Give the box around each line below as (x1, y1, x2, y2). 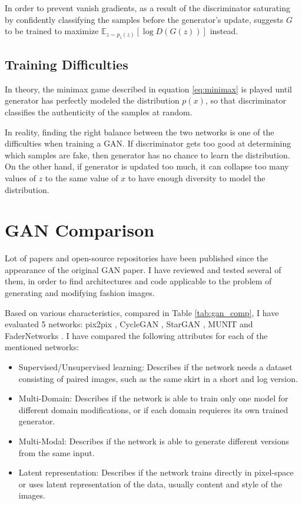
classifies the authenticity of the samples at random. (5, 105, 193, 118)
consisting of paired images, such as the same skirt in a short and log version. (18, 372, 298, 384)
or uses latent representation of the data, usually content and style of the (18, 477, 283, 490)
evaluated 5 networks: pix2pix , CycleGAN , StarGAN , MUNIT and (5, 318, 253, 330)
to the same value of (45, 171, 118, 184)
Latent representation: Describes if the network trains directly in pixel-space (18, 466, 294, 479)
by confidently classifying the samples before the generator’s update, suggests (5, 13, 284, 25)
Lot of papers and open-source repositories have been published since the (5, 252, 268, 264)
